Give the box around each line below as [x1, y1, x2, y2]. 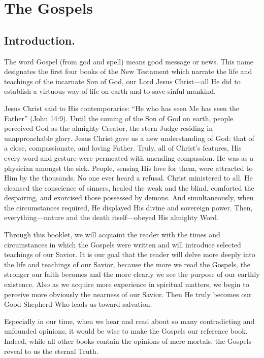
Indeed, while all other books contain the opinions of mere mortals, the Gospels [4, 336, 252, 346]
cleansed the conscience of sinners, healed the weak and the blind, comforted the [4, 182, 254, 193]
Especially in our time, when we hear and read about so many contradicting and [4, 315, 255, 326]
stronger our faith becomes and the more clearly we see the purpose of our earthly [4, 269, 260, 279]
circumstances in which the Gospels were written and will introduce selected [4, 239, 241, 249]
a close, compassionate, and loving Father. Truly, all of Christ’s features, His [4, 142, 242, 153]
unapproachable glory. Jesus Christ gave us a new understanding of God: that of [4, 132, 254, 143]
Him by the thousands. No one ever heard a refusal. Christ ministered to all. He [4, 172, 253, 183]
